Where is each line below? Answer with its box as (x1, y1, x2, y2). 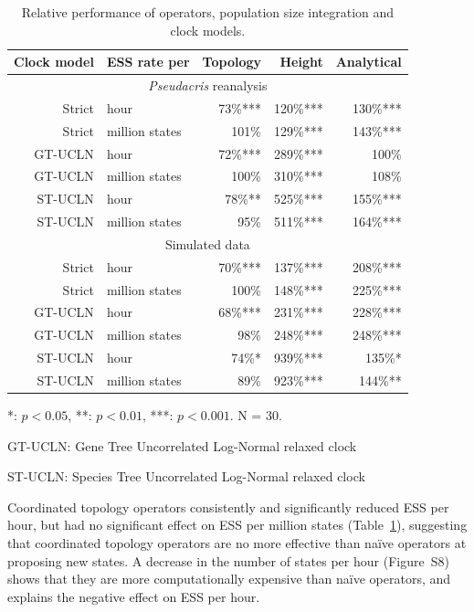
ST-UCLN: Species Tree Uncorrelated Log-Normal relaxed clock (7, 467, 365, 486)
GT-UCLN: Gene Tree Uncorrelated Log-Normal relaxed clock (7, 436, 357, 455)
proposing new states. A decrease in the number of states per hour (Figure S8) (7, 551, 449, 570)
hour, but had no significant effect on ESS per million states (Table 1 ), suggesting (7, 515, 468, 534)
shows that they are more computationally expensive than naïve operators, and (7, 569, 451, 588)
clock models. (170, 20, 246, 39)
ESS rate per (106, 52, 190, 71)
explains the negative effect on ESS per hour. (7, 586, 260, 606)
